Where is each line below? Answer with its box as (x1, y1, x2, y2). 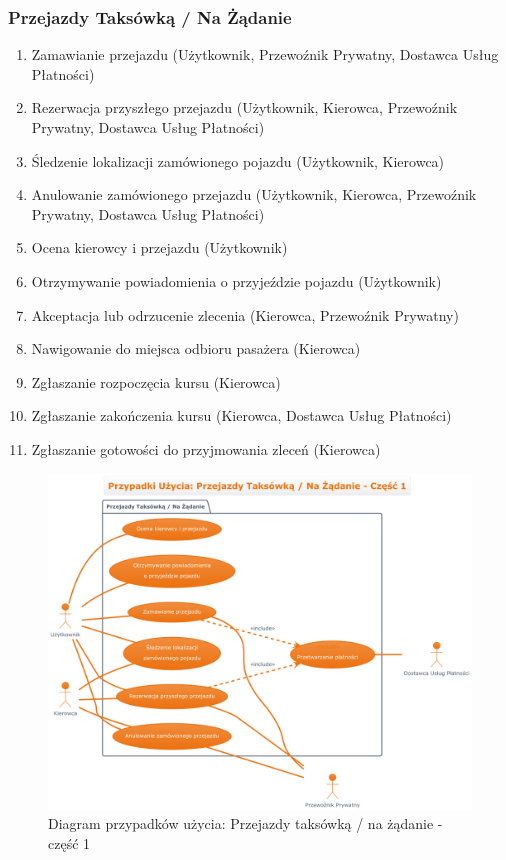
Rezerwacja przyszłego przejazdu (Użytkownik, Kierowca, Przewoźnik (31, 97, 458, 118)
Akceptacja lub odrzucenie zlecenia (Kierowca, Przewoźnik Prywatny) (31, 304, 459, 325)
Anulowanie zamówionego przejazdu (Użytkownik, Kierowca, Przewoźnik (31, 184, 477, 205)
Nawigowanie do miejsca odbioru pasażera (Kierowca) (31, 338, 361, 359)
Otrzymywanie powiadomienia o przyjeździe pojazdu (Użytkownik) (31, 270, 442, 291)
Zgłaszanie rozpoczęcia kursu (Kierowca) (31, 371, 281, 392)
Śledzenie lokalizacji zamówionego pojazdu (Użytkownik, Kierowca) (31, 150, 445, 171)
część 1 (48, 832, 91, 853)
